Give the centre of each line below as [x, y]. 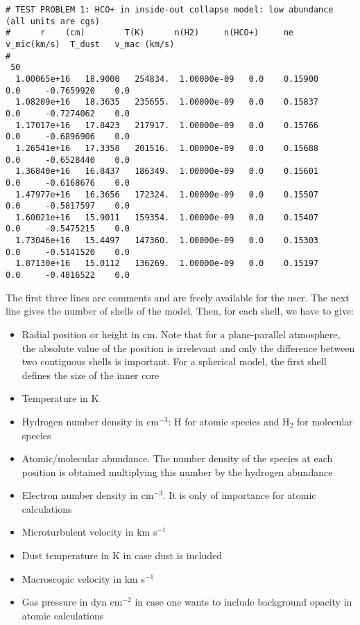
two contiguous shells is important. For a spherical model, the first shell [174, 361]
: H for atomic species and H [229, 421]
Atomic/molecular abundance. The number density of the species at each [177, 458]
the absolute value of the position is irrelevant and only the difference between [188, 347]
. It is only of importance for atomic [239, 495]
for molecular [325, 421]
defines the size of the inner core [91, 375]
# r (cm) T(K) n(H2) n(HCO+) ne [150, 33]
